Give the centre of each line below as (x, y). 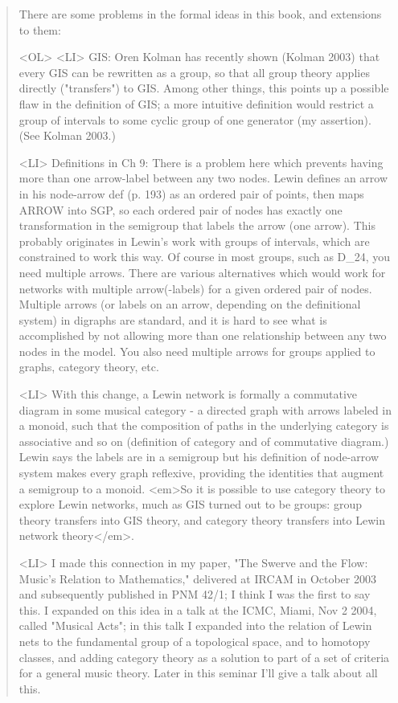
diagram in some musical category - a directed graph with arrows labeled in (205, 409)
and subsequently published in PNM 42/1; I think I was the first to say (195, 594)
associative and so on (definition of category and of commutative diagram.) (204, 441)
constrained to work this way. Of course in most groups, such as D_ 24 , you (205, 257)
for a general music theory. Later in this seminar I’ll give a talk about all (198, 673)
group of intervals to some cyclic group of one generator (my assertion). (195, 119)
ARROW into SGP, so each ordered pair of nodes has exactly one (181, 209)
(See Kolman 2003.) (67, 135)
